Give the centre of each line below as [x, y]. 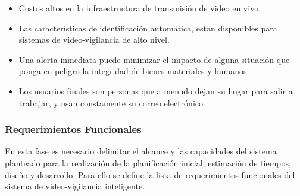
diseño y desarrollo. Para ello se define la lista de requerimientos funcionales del [150, 174]
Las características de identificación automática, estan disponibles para [148, 28]
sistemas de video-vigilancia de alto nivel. [94, 39]
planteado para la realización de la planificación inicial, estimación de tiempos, [148, 162]
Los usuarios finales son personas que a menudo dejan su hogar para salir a [156, 91]
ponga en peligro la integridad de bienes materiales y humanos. [134, 71]
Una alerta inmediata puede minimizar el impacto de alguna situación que [154, 59]
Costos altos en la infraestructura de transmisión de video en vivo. [140, 8]
